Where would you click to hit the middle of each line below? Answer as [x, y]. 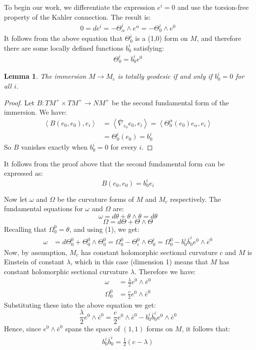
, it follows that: [206, 329]
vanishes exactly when [54, 147]
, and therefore [219, 38]
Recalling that [25, 229]
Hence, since [23, 329]
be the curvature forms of [96, 199]
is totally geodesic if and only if [165, 76]
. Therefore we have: [165, 271]
